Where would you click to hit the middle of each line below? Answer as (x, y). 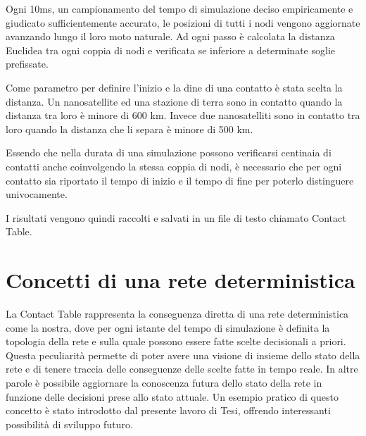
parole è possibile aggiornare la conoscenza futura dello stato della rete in (164, 382)
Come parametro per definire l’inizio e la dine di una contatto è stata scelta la (174, 87)
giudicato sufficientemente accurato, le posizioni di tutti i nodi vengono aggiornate (183, 22)
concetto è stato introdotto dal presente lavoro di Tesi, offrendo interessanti (168, 410)
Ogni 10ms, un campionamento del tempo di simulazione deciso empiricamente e (179, 8)
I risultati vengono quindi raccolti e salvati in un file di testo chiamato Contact (176, 217)
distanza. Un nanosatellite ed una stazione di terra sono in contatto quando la (174, 101)
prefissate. (27, 64)
